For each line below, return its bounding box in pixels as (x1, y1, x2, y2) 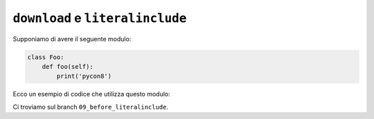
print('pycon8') (56, 72, 112, 80)
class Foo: (27, 53, 64, 61)
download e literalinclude (12, 10, 187, 25)
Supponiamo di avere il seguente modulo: (12, 34, 132, 43)
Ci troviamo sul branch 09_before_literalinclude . (12, 102, 169, 111)
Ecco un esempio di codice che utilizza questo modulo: (12, 90, 171, 98)
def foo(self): (42, 63, 93, 70)
